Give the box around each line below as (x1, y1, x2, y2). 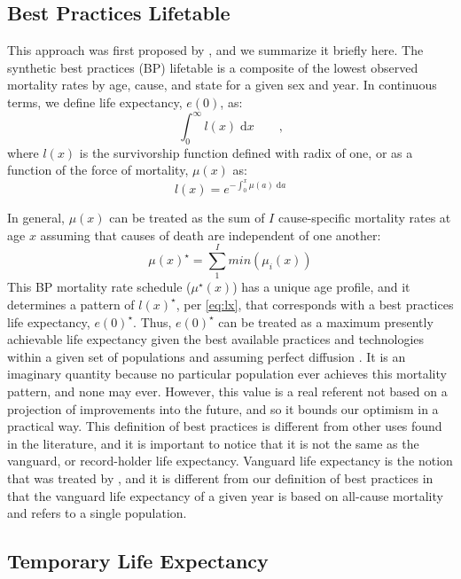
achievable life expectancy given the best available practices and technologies (7, 330, 425, 348)
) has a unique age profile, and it (232, 278, 410, 296)
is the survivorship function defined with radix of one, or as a (79, 143, 413, 161)
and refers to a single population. (7, 504, 187, 522)
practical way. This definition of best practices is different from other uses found (7, 417, 442, 435)
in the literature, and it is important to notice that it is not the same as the (7, 434, 419, 452)
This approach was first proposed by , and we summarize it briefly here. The (7, 41, 424, 59)
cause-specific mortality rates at (277, 208, 451, 227)
